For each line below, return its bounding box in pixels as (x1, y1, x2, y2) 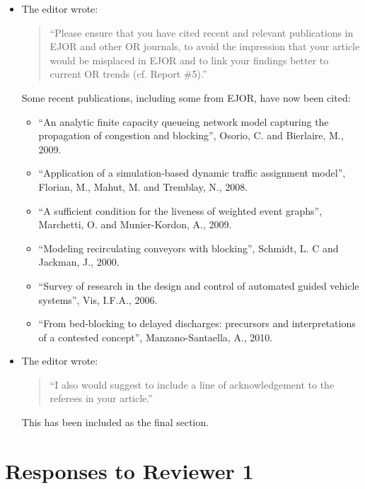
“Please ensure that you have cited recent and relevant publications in (50, 25, 354, 40)
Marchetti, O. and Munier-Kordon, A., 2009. (38, 217, 232, 232)
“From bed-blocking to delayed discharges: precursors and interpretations (38, 316, 356, 331)
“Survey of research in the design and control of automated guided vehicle (38, 278, 359, 293)
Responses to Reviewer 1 (5, 456, 254, 485)
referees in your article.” (50, 391, 153, 406)
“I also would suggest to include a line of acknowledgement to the (50, 377, 335, 391)
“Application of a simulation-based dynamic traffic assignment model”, (38, 165, 346, 180)
